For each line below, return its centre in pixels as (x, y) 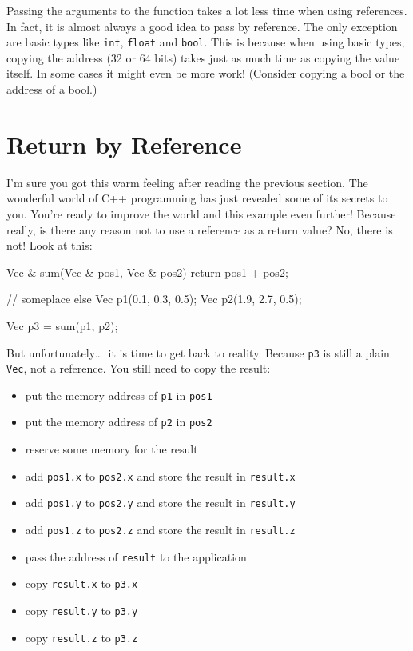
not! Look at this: (50, 245)
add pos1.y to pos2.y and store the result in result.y (160, 503)
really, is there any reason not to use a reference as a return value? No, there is (200, 229)
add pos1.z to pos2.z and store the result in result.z (160, 530)
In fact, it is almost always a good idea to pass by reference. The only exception (202, 26)
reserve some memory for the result (111, 449)
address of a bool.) (52, 89)
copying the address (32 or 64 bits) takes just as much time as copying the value (203, 57)
